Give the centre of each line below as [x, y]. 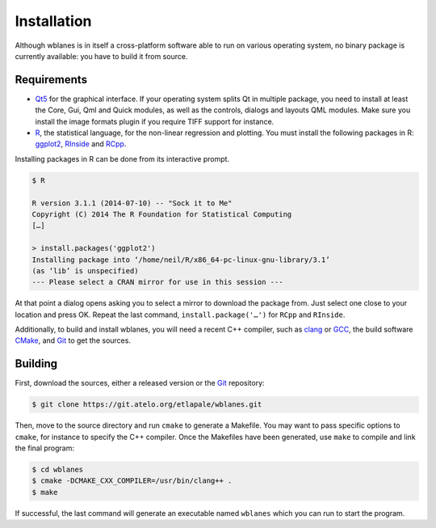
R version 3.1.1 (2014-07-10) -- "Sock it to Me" [132, 203]
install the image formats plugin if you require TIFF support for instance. [155, 121]
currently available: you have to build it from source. [101, 56]
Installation [53, 21]
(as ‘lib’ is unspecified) [85, 270]
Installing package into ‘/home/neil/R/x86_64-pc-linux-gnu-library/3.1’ [181, 260]
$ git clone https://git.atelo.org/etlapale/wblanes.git [147, 405]
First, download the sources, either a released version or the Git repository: [140, 383]
